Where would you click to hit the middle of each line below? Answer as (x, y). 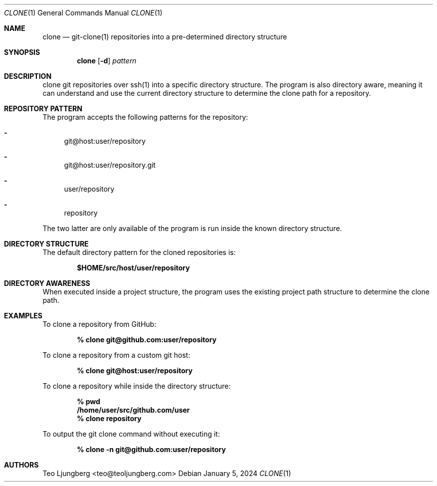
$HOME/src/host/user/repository (133, 268)
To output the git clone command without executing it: (131, 434)
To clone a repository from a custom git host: (116, 355)
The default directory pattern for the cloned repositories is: (139, 252)
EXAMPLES (23, 316)
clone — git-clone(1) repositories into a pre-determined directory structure (165, 37)
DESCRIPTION (28, 76)
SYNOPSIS (22, 52)
